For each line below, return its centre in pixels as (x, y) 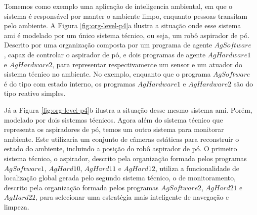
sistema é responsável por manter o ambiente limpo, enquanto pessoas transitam (126, 16)
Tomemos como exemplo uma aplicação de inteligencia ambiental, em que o (118, 6)
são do (243, 83)
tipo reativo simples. (35, 93)
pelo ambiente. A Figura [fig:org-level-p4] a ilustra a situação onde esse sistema (123, 25)
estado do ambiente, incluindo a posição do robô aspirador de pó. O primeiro (121, 149)
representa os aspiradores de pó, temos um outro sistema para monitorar (114, 129)
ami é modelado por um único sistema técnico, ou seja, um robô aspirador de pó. (127, 35)
